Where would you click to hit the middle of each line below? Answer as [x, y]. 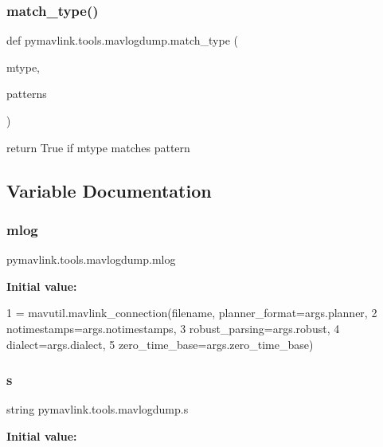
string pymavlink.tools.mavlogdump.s [98, 409]
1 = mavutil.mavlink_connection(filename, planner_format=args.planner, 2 [192, 313]
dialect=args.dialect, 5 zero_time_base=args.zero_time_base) [160, 344]
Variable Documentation [109, 190]
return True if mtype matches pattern [98, 147]
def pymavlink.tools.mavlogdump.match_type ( [123, 40]
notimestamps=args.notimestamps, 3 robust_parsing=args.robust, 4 [173, 328]
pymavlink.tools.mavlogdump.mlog [91, 259]
